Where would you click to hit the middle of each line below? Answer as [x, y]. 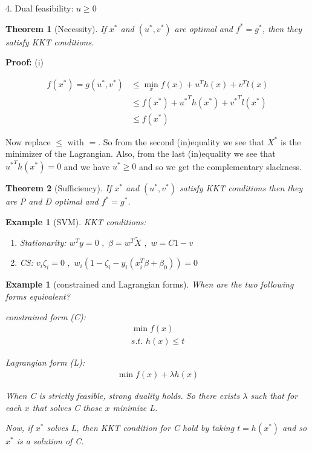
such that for [274, 395]
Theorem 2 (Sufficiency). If [59, 188]
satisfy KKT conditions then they [241, 188]
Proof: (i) [25, 62]
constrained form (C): [46, 316]
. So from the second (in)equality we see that [181, 141]
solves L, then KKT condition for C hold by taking [141, 428]
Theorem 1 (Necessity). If [56, 28]
